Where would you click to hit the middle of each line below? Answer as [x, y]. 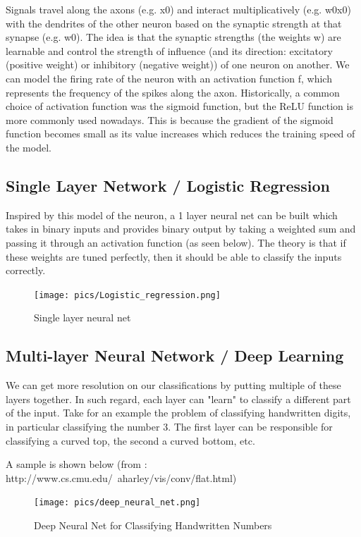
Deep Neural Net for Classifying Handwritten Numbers [153, 525]
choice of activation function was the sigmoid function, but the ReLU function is [179, 106]
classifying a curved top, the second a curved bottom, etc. [130, 440]
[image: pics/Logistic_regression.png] [127, 295]
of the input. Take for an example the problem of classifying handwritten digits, [178, 413]
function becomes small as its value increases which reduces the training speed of [180, 134]
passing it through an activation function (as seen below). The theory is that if [176, 242]
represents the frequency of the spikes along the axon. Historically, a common [173, 92]
